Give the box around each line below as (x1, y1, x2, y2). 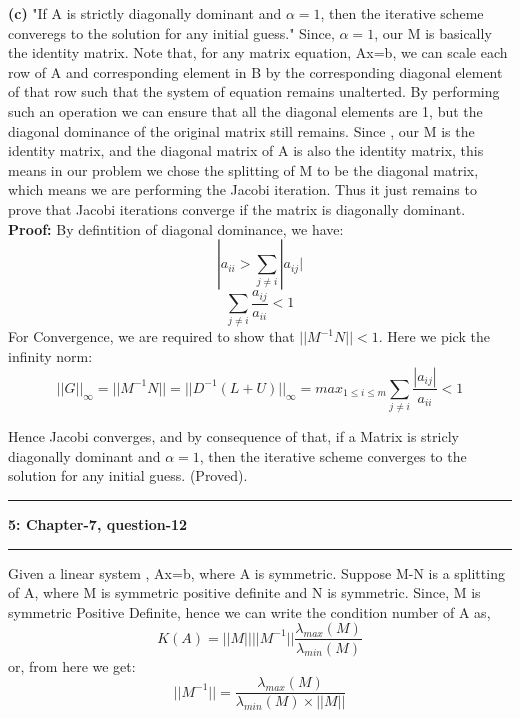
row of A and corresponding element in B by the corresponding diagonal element (8, 61, 503, 82)
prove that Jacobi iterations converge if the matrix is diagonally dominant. (8, 198, 466, 219)
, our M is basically (374, 22, 492, 43)
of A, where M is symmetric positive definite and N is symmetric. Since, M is (8, 582, 481, 603)
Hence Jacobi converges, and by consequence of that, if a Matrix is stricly (8, 426, 459, 447)
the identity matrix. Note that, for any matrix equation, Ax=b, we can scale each (8, 42, 508, 63)
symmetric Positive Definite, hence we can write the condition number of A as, (8, 601, 491, 622)
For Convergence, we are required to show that (8, 326, 295, 347)
